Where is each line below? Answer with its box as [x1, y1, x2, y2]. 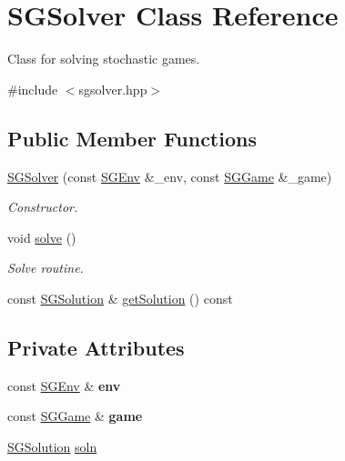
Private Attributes [7, 333, 185, 361]
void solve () [7, 227, 76, 246]
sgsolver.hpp [78, 79, 147, 98]
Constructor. [7, 197, 78, 216]
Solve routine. [7, 258, 84, 277]
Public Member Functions [7, 124, 257, 152]
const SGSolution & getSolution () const [7, 288, 233, 307]
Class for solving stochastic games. [7, 49, 200, 68]
